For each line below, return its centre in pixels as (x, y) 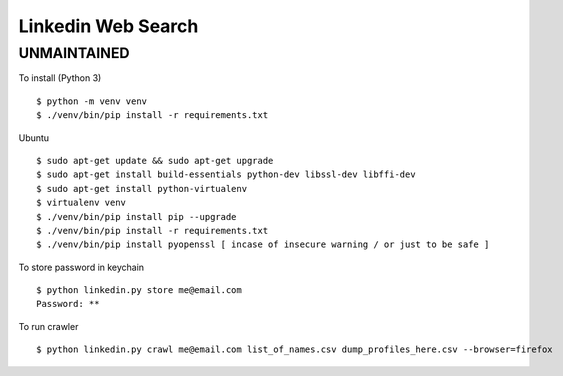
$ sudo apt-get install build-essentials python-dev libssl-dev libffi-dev (226, 174)
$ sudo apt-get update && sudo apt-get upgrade (155, 160)
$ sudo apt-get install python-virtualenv (142, 188)
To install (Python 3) (60, 78)
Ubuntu (34, 137)
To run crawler (48, 326)
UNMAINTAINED (74, 53)
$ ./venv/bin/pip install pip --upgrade (136, 216)
